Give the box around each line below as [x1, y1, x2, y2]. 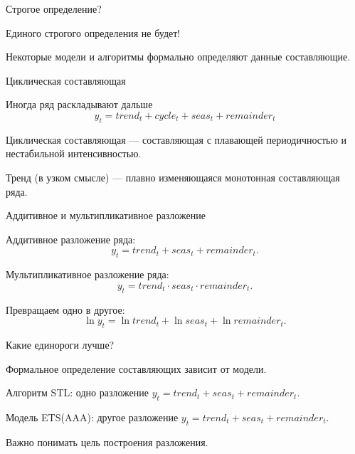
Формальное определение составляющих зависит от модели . [6, 361, 267, 376]
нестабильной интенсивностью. [6, 146, 142, 161]
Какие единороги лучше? [6, 337, 115, 352]
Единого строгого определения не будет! [6, 25, 181, 40]
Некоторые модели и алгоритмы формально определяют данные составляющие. [6, 49, 351, 64]
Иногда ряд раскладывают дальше [6, 97, 153, 112]
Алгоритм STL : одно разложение [6, 385, 149, 400]
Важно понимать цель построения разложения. [6, 434, 208, 449]
